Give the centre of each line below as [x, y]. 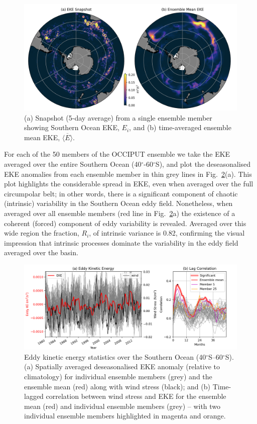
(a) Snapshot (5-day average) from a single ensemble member [118, 117]
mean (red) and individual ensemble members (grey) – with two [122, 406]
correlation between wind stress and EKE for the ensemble [136, 396]
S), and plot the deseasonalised [203, 164]
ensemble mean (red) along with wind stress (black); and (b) [117, 386]
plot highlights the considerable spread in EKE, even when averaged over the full [129, 184]
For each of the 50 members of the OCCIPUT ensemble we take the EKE [117, 154]
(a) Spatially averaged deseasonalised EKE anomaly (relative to [122, 366]
